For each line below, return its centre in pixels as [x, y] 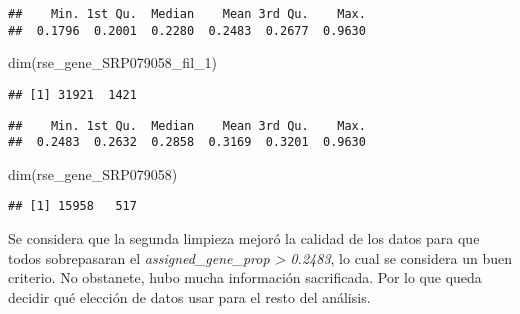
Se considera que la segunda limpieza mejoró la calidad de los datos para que [244, 238]
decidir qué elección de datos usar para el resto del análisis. [189, 296]
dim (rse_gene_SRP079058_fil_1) [112, 62]
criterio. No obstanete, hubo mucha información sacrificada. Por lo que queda [245, 277]
